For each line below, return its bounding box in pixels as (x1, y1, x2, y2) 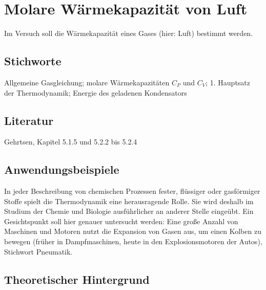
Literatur (4, 112, 54, 128)
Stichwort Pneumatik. (4, 246, 73, 257)
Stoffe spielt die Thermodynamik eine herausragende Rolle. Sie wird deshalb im (4, 195, 254, 206)
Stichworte (4, 53, 62, 69)
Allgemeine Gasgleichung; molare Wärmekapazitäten (4, 77, 170, 87)
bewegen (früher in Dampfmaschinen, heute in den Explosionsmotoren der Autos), (4, 236, 262, 247)
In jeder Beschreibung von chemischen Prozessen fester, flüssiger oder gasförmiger (4, 186, 260, 196)
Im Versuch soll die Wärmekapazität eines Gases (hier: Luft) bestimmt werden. (4, 28, 253, 39)
